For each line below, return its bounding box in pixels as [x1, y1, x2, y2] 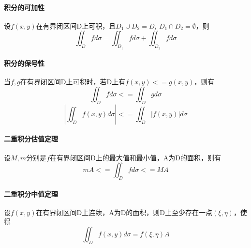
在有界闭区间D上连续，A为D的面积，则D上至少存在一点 [36, 207, 213, 217]
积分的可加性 [4, 2, 44, 12]
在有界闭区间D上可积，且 [36, 20, 116, 31]
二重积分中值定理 [4, 188, 58, 199]
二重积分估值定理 [4, 134, 58, 144]
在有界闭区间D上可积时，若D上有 [20, 77, 126, 87]
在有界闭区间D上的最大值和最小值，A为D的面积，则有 [50, 152, 221, 162]
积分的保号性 [4, 58, 44, 68]
